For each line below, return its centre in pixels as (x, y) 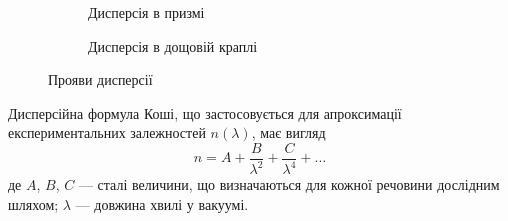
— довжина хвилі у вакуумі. (162, 203)
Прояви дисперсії (100, 79)
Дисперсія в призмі (146, 12)
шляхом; (33, 203)
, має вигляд (288, 132)
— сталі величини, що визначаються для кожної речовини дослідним (289, 184)
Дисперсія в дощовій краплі (173, 45)
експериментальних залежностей (107, 132)
